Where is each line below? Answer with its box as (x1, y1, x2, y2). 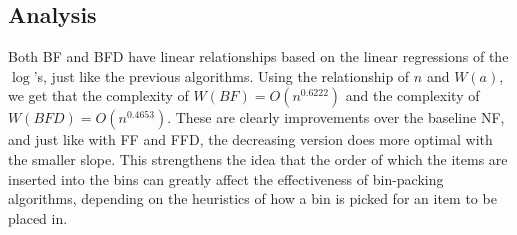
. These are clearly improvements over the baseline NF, (167, 107, 505, 128)
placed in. (8, 207, 68, 228)
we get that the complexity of (8, 85, 189, 106)
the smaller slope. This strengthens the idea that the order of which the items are (8, 148, 508, 169)
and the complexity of (345, 85, 480, 106)
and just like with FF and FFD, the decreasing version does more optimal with (8, 129, 493, 150)
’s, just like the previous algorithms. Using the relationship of (33, 65, 410, 86)
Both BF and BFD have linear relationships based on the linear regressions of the (8, 46, 509, 67)
